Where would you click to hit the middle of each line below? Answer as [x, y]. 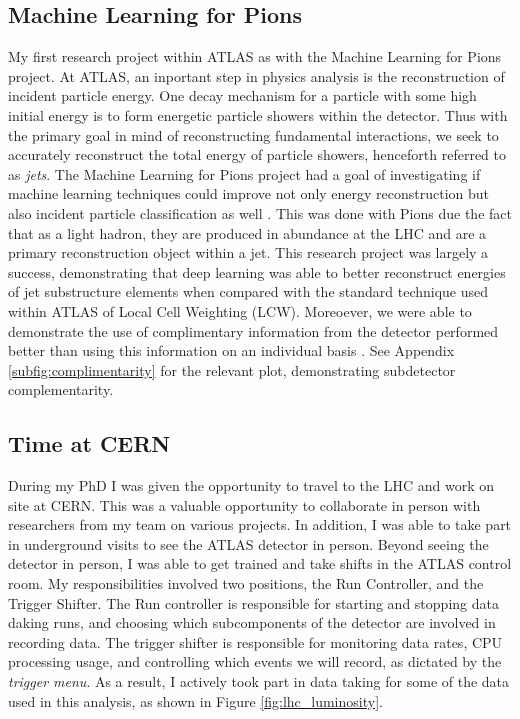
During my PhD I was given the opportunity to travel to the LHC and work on [251, 485]
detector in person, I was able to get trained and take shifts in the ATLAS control [260, 563]
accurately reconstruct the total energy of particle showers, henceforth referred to [257, 154]
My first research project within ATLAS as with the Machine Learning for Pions [255, 56]
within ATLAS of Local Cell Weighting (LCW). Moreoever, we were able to [240, 310]
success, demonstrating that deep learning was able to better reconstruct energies [257, 271]
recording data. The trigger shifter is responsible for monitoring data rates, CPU [255, 641]
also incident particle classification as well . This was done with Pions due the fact [260, 212]
